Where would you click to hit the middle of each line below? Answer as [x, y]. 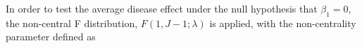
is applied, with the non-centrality [283, 23]
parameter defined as [51, 37]
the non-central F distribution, [72, 23]
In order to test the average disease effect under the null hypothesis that [162, 8]
